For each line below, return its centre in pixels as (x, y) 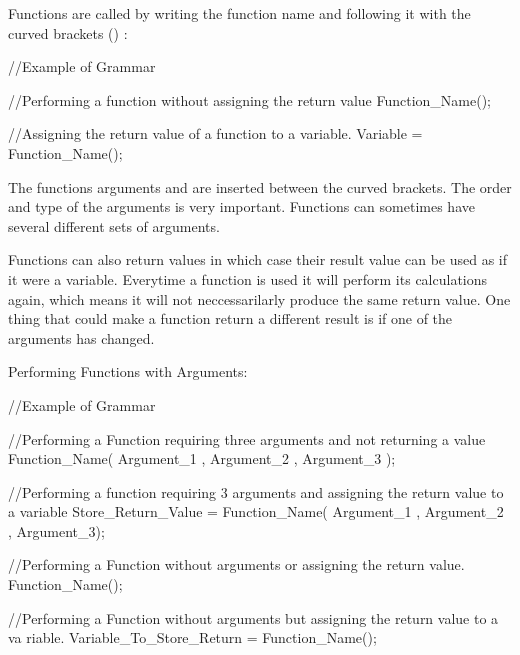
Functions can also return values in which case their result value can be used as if (258, 259)
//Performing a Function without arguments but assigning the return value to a (253, 617)
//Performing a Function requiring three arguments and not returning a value (247, 438)
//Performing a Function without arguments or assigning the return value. (236, 564)
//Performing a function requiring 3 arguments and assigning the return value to (256, 491)
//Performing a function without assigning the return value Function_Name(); (249, 99)
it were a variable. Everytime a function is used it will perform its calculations (248, 278)
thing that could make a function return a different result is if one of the (230, 318)
